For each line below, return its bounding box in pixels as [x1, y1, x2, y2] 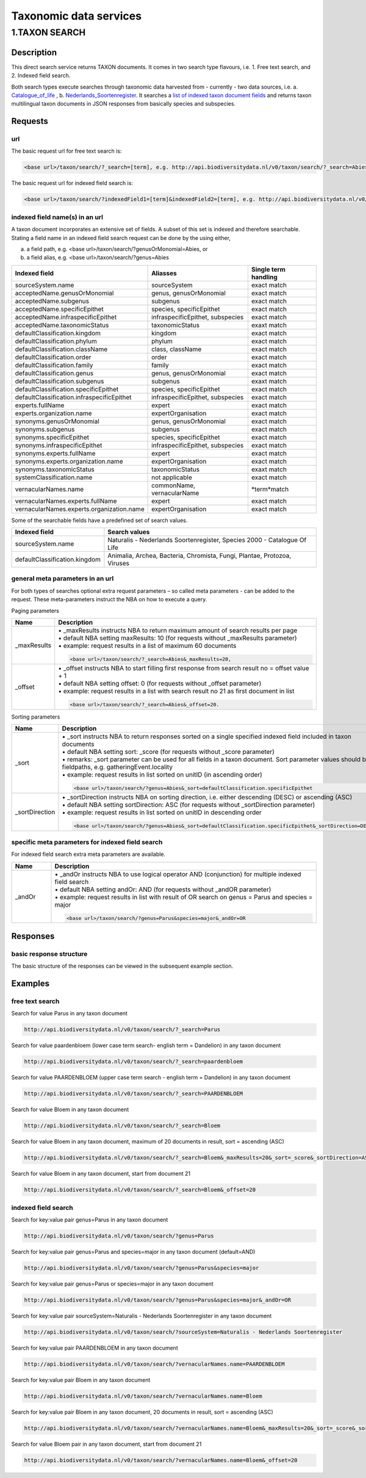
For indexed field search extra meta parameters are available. [11, 850, 166, 858]
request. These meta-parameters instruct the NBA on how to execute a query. [11, 596, 207, 603]
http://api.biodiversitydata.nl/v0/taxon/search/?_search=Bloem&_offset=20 [24, 1186, 256, 1194]
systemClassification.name [15, 473, 93, 482]
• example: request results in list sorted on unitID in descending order [62, 808, 262, 816]
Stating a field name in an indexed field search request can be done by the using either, [11, 234, 231, 241]
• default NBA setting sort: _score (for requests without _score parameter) [62, 747, 274, 756]
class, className [151, 345, 202, 353]
